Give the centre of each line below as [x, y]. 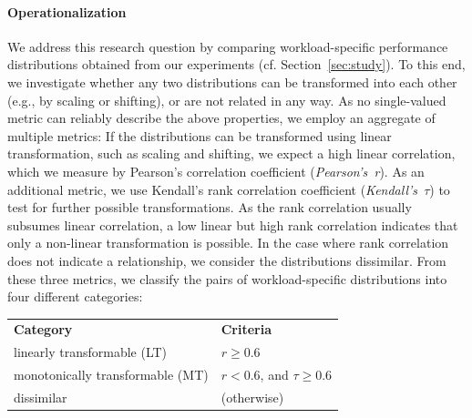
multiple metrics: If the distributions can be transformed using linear [200, 135]
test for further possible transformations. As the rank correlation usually [210, 207]
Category [43, 329]
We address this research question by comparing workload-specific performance [228, 46]
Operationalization [67, 11]
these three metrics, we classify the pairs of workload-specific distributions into [227, 278]
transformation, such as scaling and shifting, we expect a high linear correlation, [231, 153]
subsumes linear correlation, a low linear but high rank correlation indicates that [233, 224]
